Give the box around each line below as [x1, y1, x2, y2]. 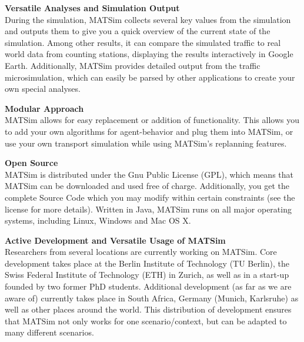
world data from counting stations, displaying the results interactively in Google [5, 48, 293, 60]
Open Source [5, 157, 58, 169]
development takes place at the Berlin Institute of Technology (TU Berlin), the [5, 257, 289, 269]
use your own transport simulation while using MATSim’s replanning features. [5, 137, 287, 149]
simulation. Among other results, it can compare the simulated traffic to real [5, 36, 281, 48]
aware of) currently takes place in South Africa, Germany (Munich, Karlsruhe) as [5, 291, 299, 304]
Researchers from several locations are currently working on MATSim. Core [5, 245, 277, 258]
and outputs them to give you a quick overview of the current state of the [5, 25, 270, 37]
